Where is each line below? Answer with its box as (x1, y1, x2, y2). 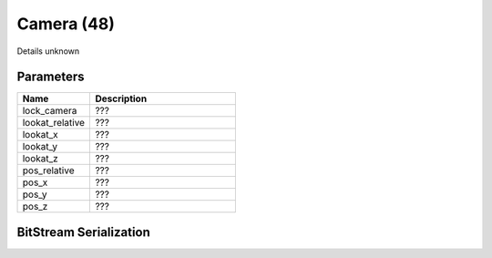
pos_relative (22, 164, 75, 177)
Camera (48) (16, 14, 116, 34)
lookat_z (22, 152, 58, 165)
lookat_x (22, 129, 58, 141)
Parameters (16, 69, 85, 85)
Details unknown (16, 46, 80, 57)
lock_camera (22, 105, 77, 118)
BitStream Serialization (16, 224, 150, 240)
